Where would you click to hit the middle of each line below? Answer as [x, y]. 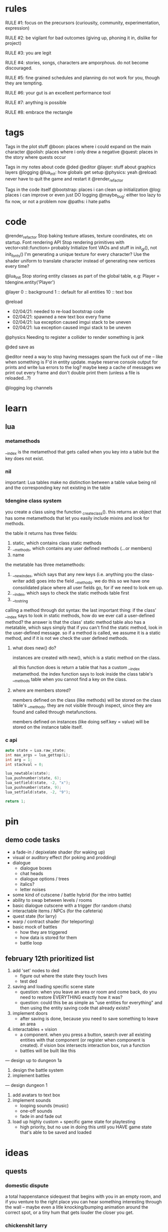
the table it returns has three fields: [41, 533]
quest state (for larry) [34, 916]
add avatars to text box [36, 1095]
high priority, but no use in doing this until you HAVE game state [86, 1127]
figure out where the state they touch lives [64, 976]
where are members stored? [42, 690]
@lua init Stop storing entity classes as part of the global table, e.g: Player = [82, 276]
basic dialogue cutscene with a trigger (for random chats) [72, 905]
